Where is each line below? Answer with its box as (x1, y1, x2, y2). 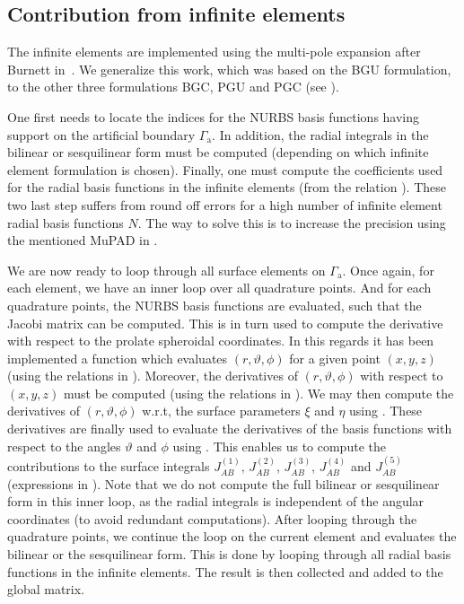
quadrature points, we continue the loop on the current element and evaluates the (7, 527, 457, 546)
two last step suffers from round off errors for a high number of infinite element (7, 195, 442, 214)
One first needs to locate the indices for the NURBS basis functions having (7, 107, 420, 126)
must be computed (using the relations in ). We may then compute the (64, 383, 454, 402)
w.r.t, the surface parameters (142, 401, 301, 420)
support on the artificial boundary (7, 125, 196, 144)
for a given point (289, 348, 381, 367)
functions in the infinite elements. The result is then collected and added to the (7, 562, 443, 581)
